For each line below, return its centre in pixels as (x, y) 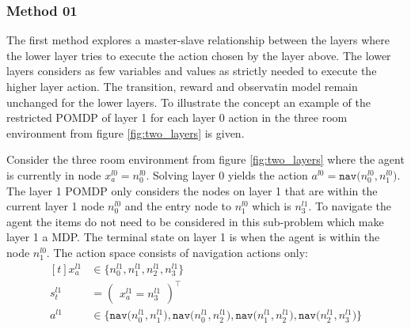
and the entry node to (178, 206)
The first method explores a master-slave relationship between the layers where (198, 40)
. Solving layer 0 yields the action (227, 174)
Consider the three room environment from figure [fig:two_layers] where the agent (205, 159)
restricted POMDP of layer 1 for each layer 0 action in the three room (177, 117)
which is (272, 206)
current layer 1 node (55, 206)
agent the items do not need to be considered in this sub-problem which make (195, 221)
